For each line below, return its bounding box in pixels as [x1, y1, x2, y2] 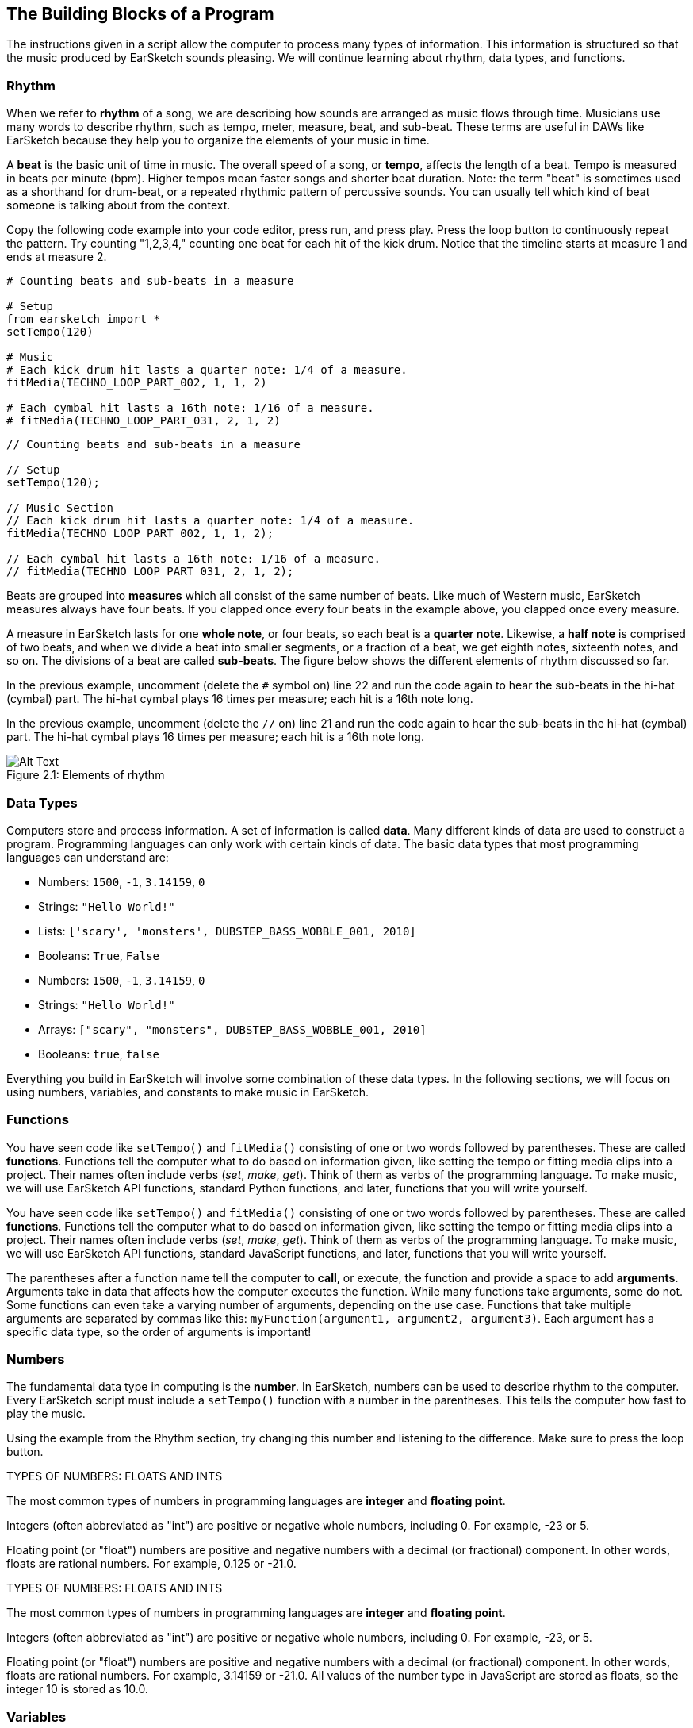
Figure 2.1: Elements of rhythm [6, 768, 165, 782]
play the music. [6, 1407, 86, 1421]
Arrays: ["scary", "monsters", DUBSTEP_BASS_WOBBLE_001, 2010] [38, 1022, 427, 1036]
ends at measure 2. [6, 250, 107, 264]
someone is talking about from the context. [6, 198, 231, 213]
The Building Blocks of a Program [6, 4, 274, 24]
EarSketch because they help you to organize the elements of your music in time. [6, 133, 430, 148]
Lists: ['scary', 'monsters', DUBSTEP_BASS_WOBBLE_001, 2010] [38, 924, 416, 938]
